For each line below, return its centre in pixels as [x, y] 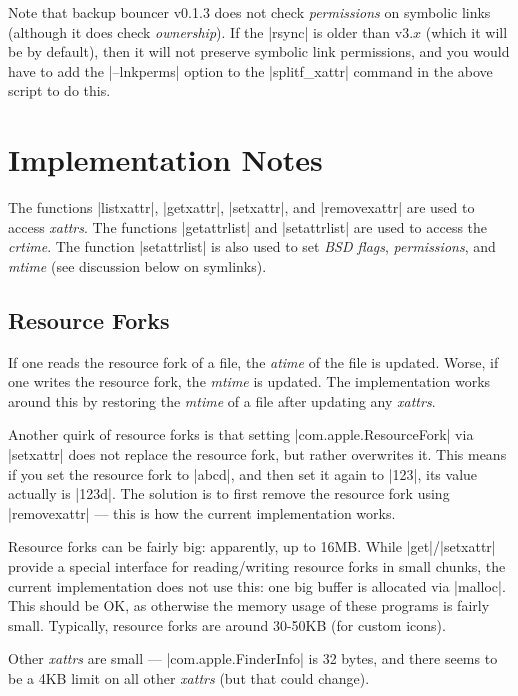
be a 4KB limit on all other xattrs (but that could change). [189, 677]
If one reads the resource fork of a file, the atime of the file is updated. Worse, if [253, 361]
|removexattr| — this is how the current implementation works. [202, 512]
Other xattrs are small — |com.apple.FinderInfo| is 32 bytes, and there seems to [253, 658]
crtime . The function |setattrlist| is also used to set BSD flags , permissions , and [252, 246]
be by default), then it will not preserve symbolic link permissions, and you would [259, 51]
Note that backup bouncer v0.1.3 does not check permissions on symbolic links [249, 12]
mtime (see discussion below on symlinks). [137, 265]
